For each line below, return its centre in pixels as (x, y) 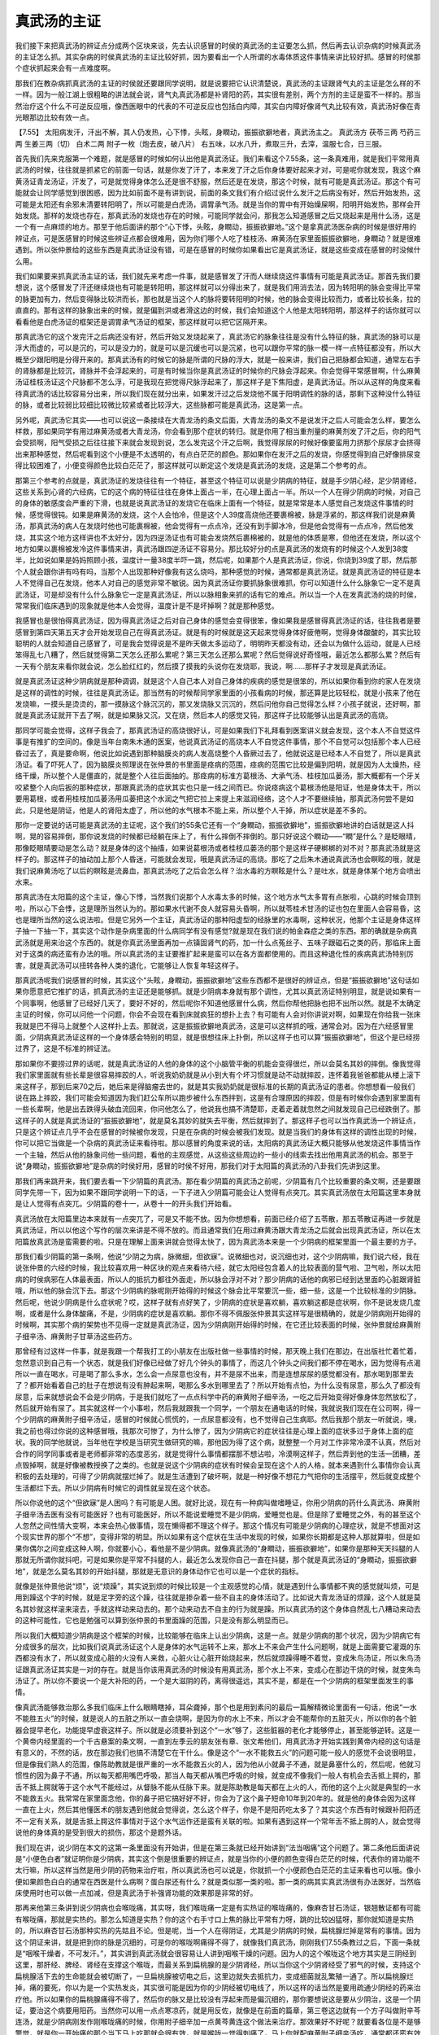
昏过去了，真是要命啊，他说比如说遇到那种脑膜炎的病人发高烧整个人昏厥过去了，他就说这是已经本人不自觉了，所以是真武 (218, 753)
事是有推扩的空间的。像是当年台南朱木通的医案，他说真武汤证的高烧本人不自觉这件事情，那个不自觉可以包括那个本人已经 (218, 742)
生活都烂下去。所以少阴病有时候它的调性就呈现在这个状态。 (115, 1488)
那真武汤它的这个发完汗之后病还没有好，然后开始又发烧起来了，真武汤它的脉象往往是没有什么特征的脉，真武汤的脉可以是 (218, 336)
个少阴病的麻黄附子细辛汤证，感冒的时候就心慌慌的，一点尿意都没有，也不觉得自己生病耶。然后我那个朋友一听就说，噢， (218, 1420)
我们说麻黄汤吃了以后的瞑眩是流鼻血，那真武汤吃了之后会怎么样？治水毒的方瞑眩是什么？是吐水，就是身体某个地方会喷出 (218, 870)
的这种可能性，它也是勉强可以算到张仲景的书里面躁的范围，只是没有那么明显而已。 (154, 1621)
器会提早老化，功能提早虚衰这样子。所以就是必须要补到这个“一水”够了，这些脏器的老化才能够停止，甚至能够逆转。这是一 (217, 1730)
